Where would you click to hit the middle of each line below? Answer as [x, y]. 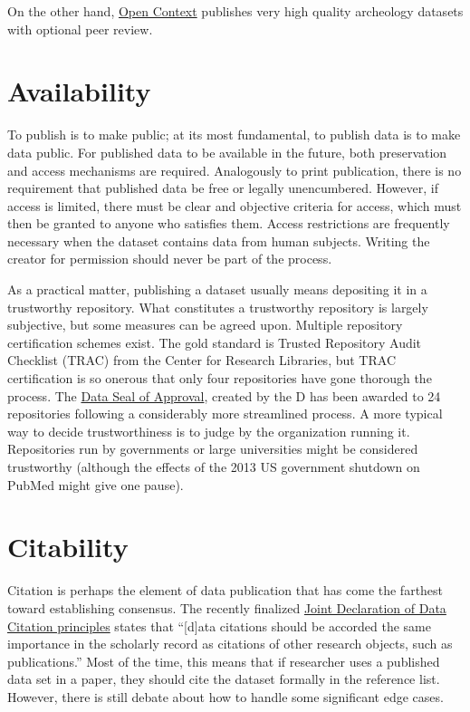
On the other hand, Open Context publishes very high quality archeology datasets [235, 11]
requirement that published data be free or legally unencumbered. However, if [223, 188]
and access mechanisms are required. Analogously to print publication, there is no [235, 170]
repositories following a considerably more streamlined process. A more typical [225, 414]
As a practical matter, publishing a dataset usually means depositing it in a [217, 289]
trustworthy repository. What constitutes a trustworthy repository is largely [218, 307]
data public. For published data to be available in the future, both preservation [227, 152]
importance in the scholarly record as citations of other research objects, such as [230, 644]
